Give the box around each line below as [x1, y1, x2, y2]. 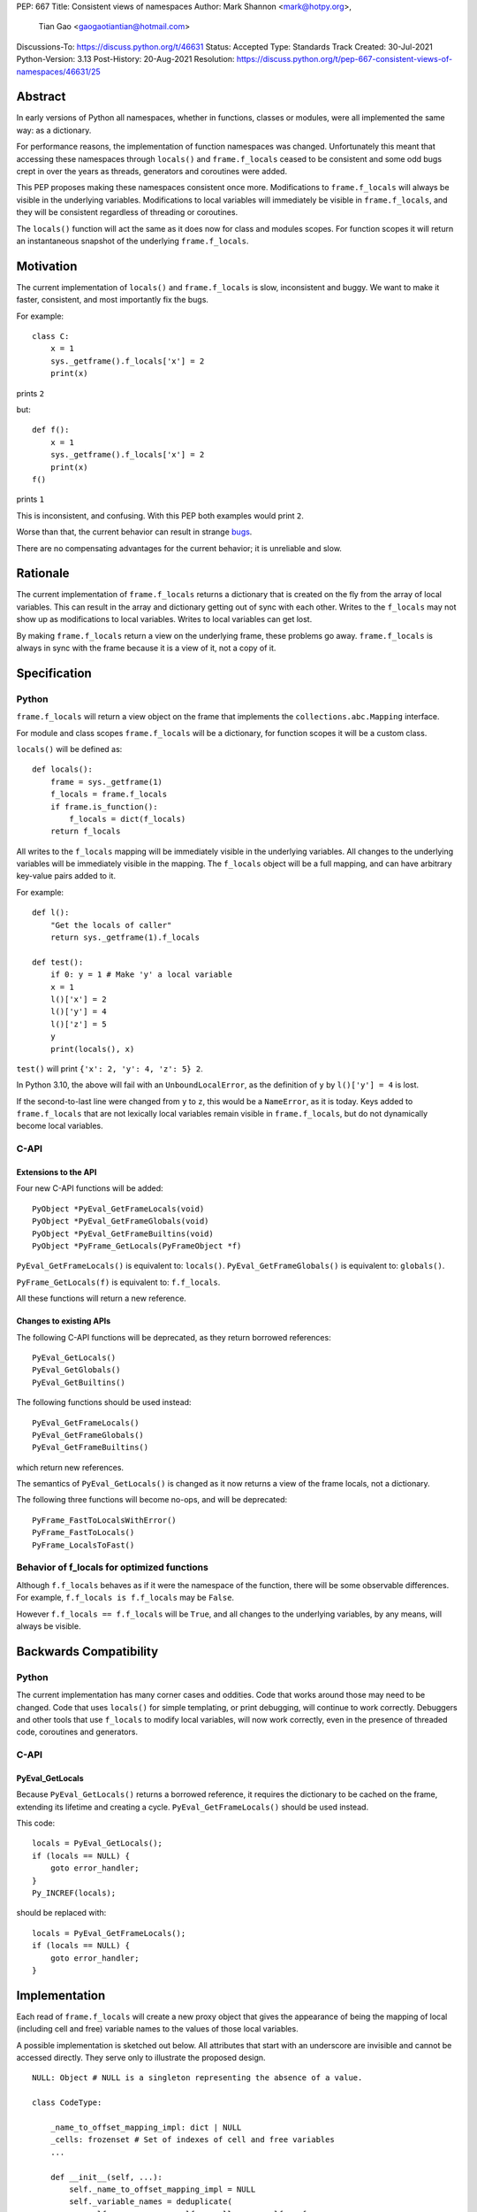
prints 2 [16, 388, 44, 398]
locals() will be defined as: [16, 743, 123, 754]
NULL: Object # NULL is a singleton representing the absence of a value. [32, 2073, 363, 2083]
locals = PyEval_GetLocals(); [32, 1839, 163, 1848]
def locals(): [32, 764, 93, 774]
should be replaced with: [16, 1908, 107, 1918]
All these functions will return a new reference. [16, 1293, 187, 1304]
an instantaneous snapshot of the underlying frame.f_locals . [16, 235, 249, 246]
